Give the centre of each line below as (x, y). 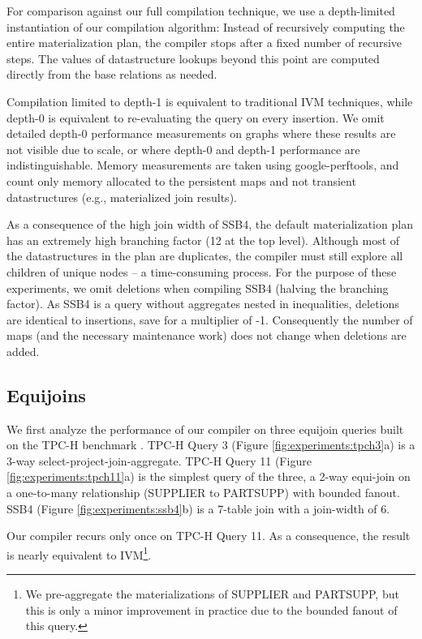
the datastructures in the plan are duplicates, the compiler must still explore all (205, 256)
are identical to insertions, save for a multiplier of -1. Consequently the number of (210, 319)
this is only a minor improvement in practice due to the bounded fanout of (211, 609)
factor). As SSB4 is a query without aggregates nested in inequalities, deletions (203, 304)
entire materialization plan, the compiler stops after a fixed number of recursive (205, 43)
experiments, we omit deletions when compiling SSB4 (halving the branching (198, 287)
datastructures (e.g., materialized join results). (122, 197)
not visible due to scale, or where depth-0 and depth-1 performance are (183, 149)
